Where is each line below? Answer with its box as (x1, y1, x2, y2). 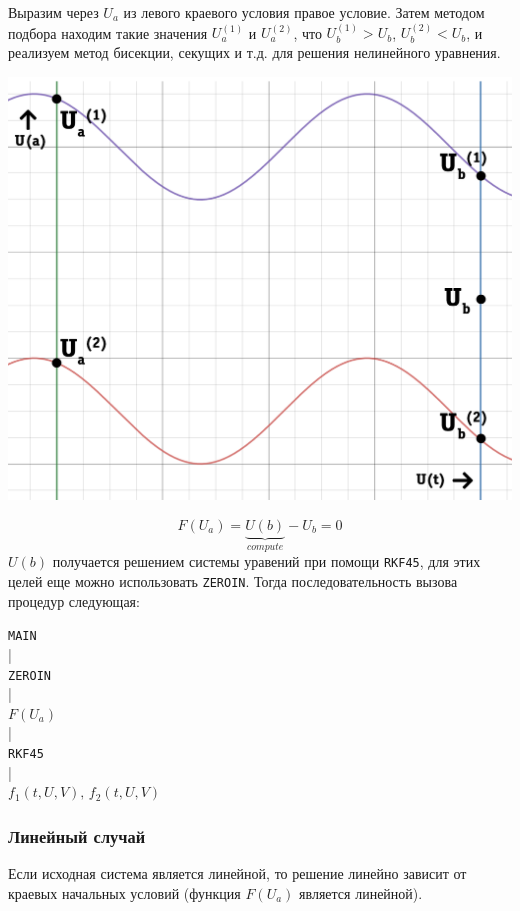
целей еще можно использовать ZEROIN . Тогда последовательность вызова (8, 571, 458, 592)
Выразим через (8, 2, 99, 22)
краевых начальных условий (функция (8, 882, 241, 903)
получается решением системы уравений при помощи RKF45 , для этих (52, 551, 481, 572)
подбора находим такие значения (8, 22, 208, 43)
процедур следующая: (8, 590, 140, 611)
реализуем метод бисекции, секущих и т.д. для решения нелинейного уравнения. (8, 42, 501, 62)
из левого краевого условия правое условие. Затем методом (123, 2, 485, 22)
